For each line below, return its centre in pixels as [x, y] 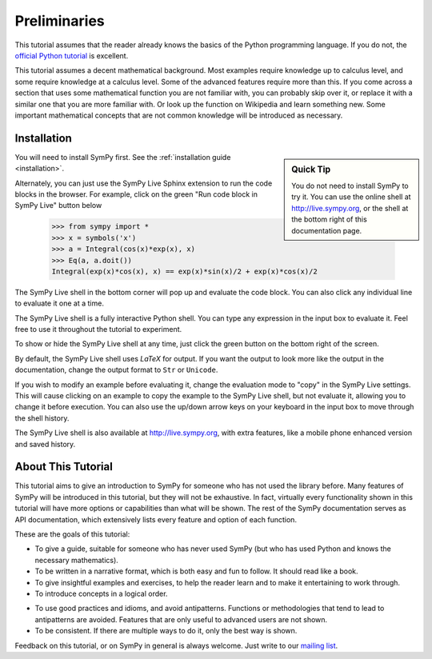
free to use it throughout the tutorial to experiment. [98, 329]
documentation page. [327, 230]
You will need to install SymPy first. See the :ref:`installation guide [123, 157]
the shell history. [42, 418]
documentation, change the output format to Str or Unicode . [116, 370]
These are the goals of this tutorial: [72, 534]
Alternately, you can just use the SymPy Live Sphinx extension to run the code [144, 183]
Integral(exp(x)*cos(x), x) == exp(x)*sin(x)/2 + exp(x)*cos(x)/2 [184, 271]
